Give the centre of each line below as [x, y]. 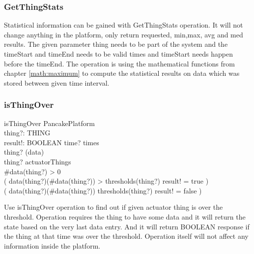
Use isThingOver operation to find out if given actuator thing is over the [113, 207]
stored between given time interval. [57, 82]
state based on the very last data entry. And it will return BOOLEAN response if [127, 226]
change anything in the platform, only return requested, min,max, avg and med [124, 34]
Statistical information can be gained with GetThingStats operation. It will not [124, 25]
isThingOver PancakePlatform [49, 123]
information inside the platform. [52, 245]
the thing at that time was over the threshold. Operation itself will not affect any [126, 236]
